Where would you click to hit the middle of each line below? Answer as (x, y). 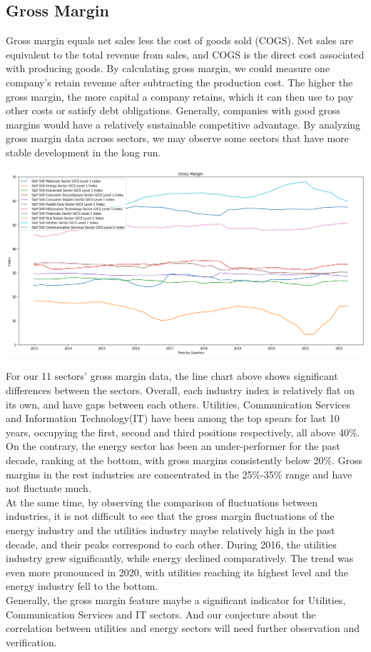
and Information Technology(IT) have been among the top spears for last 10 (173, 418)
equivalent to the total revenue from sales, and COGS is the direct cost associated (185, 54)
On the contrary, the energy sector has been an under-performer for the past (173, 446)
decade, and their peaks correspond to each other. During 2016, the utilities (171, 544)
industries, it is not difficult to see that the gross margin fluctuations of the (170, 516)
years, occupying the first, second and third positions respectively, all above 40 (177, 432)
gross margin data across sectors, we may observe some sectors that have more (177, 138)
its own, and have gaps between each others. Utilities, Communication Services (178, 404)
